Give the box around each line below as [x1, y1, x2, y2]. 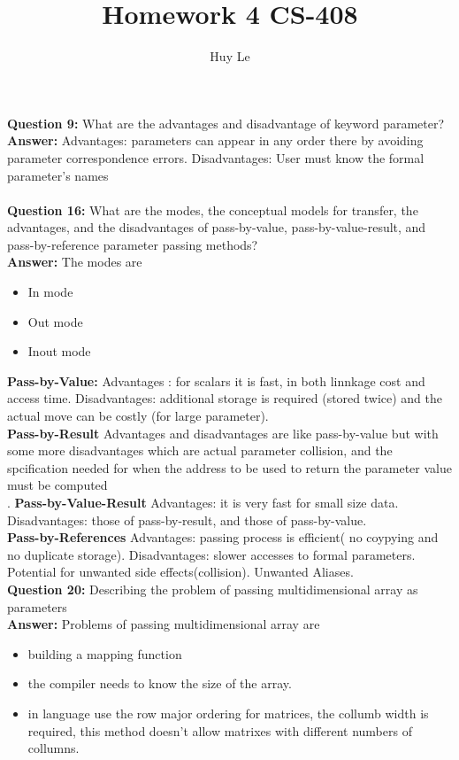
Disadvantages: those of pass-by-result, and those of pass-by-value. [7, 510, 367, 529]
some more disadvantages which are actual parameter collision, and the [7, 441, 393, 460]
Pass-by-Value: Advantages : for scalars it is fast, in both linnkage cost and [7, 371, 425, 390]
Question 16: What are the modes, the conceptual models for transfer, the [7, 200, 418, 219]
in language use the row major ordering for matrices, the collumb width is [27, 703, 429, 722]
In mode [27, 283, 73, 301]
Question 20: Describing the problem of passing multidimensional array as [7, 579, 418, 598]
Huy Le [210, 47, 250, 66]
